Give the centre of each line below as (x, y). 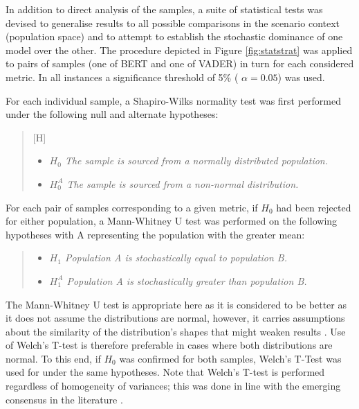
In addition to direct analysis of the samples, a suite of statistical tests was (164, 9)
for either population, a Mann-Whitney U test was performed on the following (172, 221)
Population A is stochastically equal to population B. (176, 258)
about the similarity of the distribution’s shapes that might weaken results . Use (176, 331)
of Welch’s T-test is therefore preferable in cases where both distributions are (169, 345)
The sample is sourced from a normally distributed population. (196, 160)
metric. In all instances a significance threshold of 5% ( (122, 77)
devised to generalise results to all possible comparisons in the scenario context (173, 23)
